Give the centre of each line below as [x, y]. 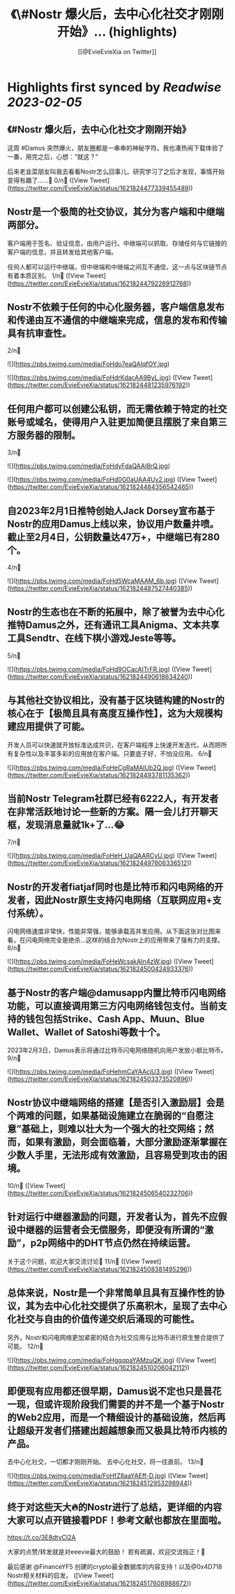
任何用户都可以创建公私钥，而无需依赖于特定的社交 [117, 409]
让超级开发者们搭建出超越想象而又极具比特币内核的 [117, 1431]
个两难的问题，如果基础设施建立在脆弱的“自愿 [106, 1116]
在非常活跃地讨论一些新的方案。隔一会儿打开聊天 [113, 812]
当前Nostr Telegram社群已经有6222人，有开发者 [113, 799]
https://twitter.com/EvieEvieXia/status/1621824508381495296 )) [101, 1269]
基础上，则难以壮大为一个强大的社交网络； [113, 1129]
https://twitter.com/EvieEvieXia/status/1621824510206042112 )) [99, 1367]
